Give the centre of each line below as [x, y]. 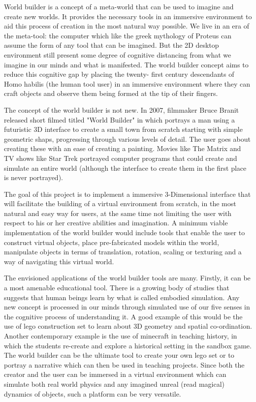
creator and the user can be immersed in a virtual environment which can [115, 374]
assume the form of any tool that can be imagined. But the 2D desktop [112, 45]
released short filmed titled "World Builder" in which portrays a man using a [119, 119]
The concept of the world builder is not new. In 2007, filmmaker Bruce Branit [122, 109]
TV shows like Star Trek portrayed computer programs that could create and [121, 158]
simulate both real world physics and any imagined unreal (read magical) [114, 384]
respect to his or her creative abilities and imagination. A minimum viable [116, 223]
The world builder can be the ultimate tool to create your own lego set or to [119, 355]
